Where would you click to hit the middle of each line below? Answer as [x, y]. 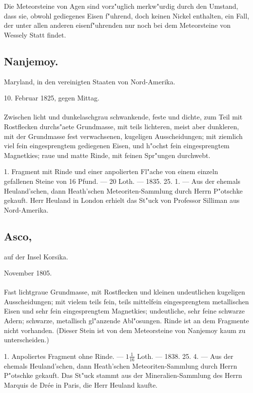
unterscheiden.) [27, 340]
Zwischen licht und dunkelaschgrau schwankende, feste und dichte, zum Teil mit [123, 117]
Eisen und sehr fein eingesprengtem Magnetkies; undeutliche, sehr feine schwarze [124, 311]
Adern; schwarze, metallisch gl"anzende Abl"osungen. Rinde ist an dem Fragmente [126, 321]
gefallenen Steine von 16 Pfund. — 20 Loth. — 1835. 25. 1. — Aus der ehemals [122, 181]
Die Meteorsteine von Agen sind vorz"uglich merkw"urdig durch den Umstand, [121, 6]
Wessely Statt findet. [35, 34]
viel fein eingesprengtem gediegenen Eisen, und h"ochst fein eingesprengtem [117, 146]
